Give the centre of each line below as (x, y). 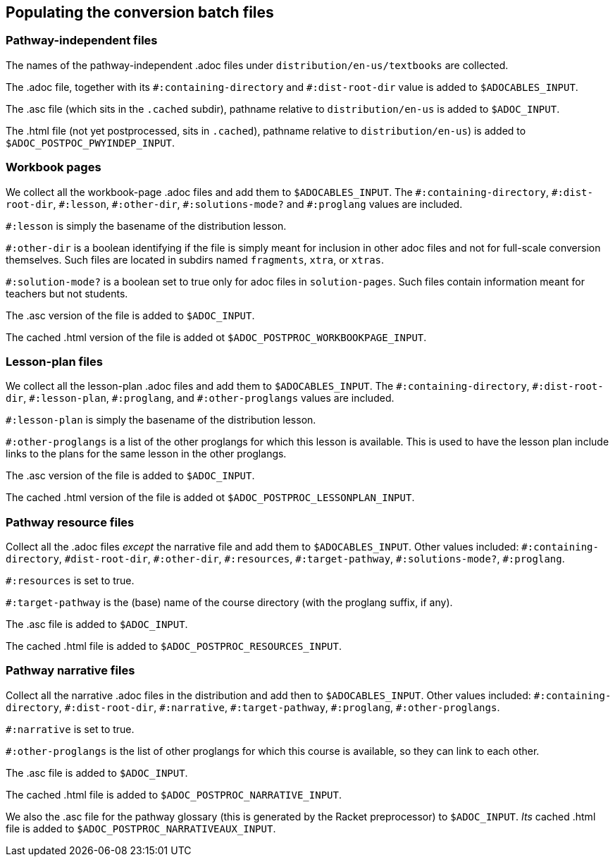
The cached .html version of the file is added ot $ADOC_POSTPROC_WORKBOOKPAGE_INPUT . (216, 337)
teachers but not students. (67, 293)
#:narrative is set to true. (70, 729)
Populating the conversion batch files (140, 12)
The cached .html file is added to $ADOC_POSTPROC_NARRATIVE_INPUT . (174, 794)
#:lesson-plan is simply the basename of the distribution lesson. (161, 420)
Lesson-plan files (54, 361)
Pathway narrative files (70, 671)
